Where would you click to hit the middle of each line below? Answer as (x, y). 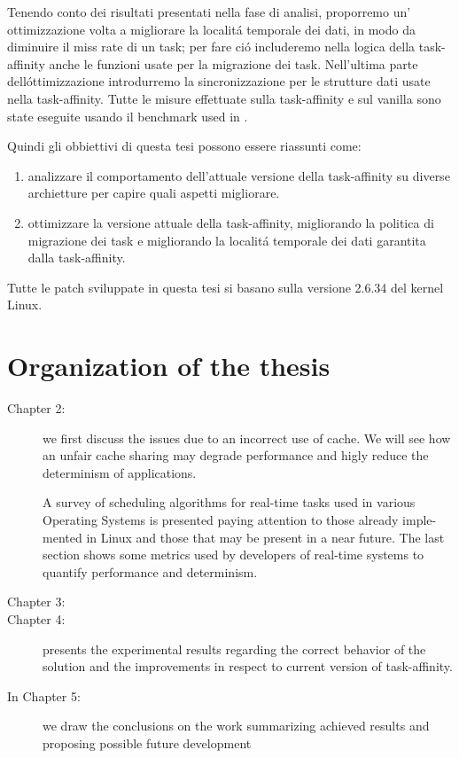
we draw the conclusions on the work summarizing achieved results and (236, 726)
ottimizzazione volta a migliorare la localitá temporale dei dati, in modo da (211, 29)
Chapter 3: (36, 602)
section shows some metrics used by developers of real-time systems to (233, 555)
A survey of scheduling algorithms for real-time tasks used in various (229, 502)
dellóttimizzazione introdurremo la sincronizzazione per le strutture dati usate (219, 81)
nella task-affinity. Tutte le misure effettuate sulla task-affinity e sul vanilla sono (224, 98)
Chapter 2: (36, 408)
